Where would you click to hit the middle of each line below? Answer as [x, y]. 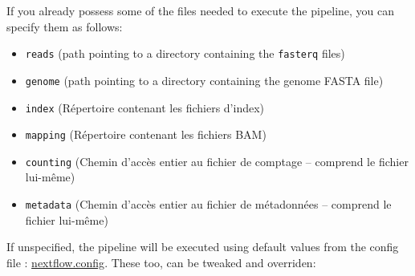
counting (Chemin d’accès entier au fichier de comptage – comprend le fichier [217, 161]
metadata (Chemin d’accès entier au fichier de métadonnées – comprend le [208, 204]
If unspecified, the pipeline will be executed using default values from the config [203, 247]
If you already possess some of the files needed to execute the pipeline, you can [201, 10]
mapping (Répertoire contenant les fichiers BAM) [146, 134]
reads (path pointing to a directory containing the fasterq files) [185, 53]
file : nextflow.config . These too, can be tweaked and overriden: [161, 262]
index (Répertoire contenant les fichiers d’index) [145, 107]
